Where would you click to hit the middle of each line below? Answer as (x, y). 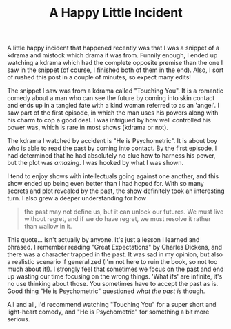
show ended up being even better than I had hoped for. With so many (106, 184)
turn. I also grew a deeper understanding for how (77, 198)
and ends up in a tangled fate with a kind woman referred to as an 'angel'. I (113, 106)
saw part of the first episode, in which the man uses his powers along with (113, 113)
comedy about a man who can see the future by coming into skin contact (111, 98)
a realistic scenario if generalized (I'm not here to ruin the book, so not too (112, 262)
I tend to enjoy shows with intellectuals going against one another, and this (113, 176)
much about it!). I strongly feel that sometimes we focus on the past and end (115, 269)
